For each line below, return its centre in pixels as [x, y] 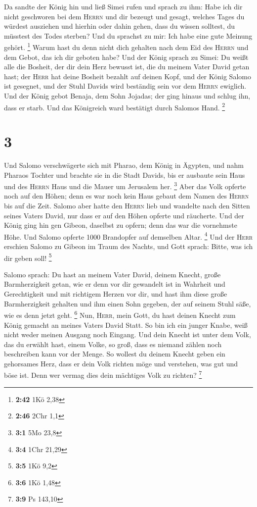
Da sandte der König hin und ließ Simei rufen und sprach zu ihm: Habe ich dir [123, 6]
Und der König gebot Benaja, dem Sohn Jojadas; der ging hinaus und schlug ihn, [127, 96]
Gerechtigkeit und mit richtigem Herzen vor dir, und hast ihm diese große [116, 294]
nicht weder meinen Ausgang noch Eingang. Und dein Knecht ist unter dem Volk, [128, 334]
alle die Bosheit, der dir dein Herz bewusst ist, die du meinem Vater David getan [127, 67]
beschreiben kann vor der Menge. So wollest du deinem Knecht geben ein [115, 354]
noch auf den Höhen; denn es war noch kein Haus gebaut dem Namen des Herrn [127, 196]
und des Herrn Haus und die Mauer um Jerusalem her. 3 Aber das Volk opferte [125, 185]
